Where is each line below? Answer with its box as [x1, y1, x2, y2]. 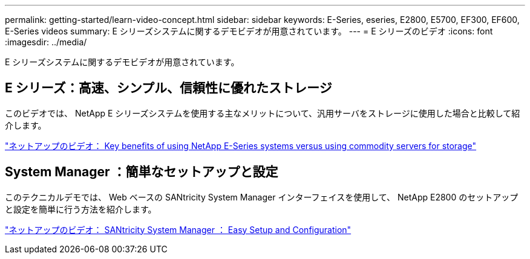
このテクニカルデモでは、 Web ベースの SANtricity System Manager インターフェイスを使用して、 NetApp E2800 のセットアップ [5, 191, 519, 202]
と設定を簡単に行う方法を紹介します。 [5, 203, 157, 214]
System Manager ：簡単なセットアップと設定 [5, 164, 278, 180]
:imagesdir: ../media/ [5, 37, 87, 47]
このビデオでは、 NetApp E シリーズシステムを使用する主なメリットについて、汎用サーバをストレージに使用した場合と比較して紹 [5, 107, 520, 118]
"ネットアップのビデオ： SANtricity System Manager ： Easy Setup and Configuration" [5, 224, 352, 235]
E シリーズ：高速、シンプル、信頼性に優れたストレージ [5, 80, 332, 96]
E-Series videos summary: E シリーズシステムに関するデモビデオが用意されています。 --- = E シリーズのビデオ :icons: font [5, 26, 493, 36]
